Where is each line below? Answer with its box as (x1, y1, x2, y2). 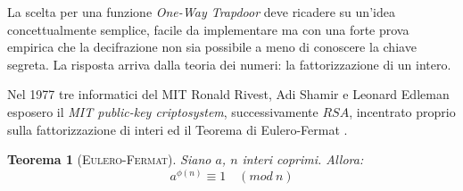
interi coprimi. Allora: (242, 150, 364, 169)
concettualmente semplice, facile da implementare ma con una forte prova (7, 20, 409, 38)
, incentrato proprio (349, 102, 456, 120)
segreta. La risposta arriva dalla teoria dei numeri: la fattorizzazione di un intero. (7, 54, 451, 73)
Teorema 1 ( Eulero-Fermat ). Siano (7, 150, 211, 169)
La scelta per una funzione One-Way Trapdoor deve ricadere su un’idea (7, 3, 395, 21)
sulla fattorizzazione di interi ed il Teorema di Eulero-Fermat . (7, 120, 348, 138)
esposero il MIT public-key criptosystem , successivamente (7, 102, 318, 120)
